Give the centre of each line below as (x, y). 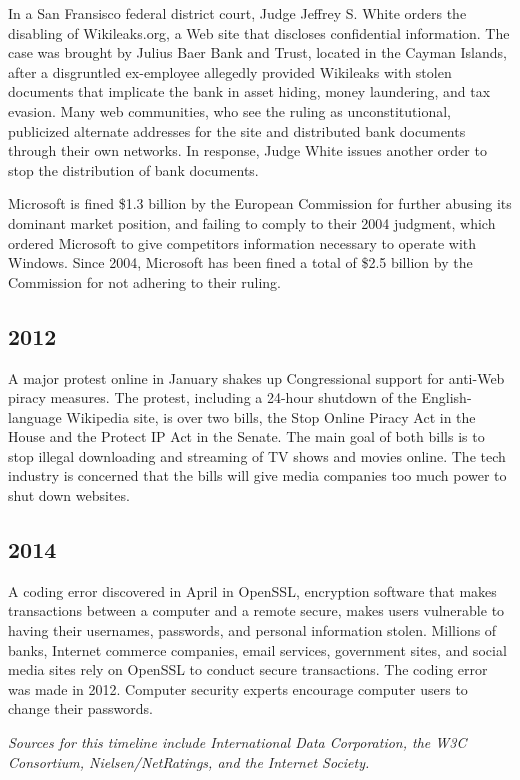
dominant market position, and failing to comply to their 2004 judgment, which (252, 222)
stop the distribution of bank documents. (133, 169)
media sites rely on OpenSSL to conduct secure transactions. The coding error (248, 669)
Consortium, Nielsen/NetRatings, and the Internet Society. (189, 761)
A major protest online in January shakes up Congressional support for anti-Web (256, 377)
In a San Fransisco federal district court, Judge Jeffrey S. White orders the (237, 13)
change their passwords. (80, 708)
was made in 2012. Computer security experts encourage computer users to (238, 688)
